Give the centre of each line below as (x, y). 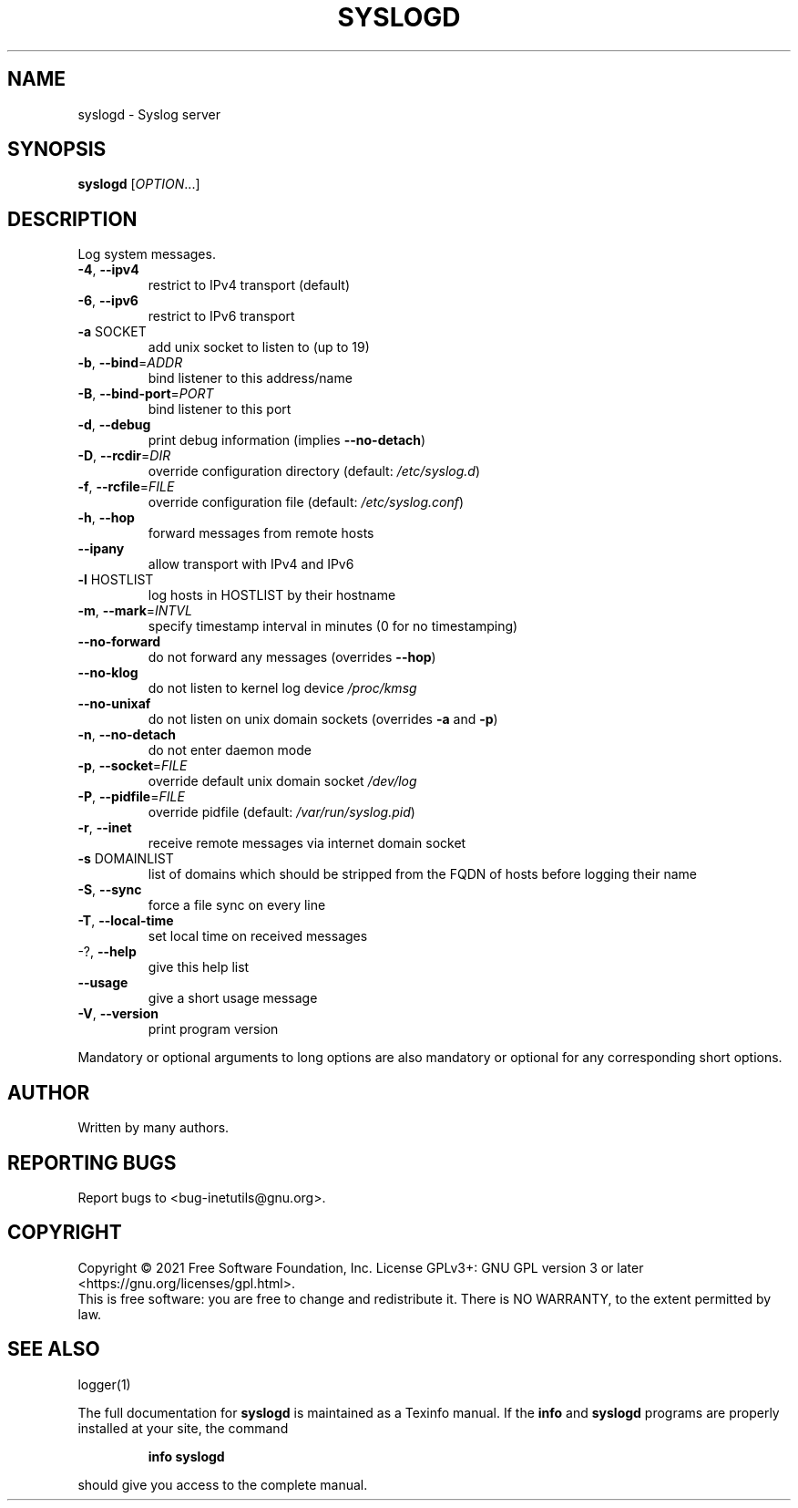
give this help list (199, 967)
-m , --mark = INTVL (135, 611)
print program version (213, 1029)
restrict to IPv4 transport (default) (249, 285)
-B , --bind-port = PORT (146, 394)
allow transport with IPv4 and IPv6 (251, 564)
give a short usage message (233, 998)
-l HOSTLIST (116, 580)
